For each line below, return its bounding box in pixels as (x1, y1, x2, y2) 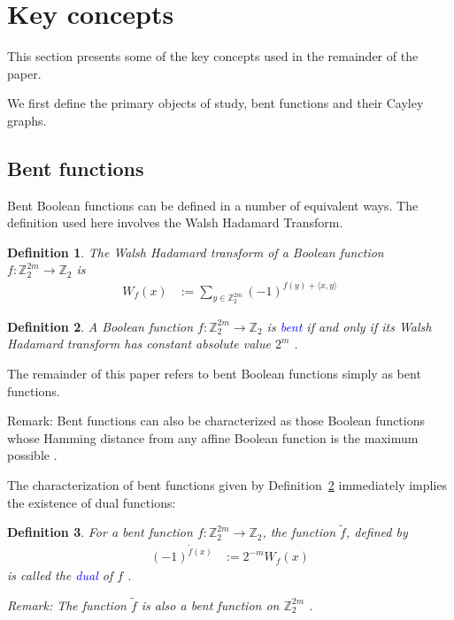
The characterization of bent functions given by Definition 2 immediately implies (7, 475, 448, 494)
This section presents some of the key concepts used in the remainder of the (7, 47, 419, 65)
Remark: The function (7, 595, 127, 614)
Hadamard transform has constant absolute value (7, 334, 271, 353)
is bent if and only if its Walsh (266, 317, 432, 335)
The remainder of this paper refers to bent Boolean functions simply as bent (7, 364, 421, 382)
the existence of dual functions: (7, 493, 176, 511)
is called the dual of (7, 566, 113, 585)
